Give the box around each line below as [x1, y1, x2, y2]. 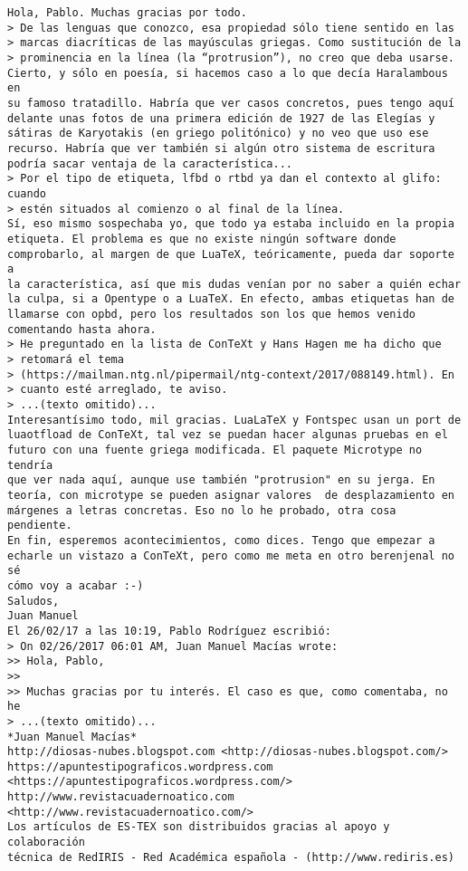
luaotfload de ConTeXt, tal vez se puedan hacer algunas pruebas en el [7, 428, 448, 442]
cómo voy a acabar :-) [7, 579, 144, 592]
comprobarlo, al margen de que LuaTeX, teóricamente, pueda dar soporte [7, 247, 454, 261]
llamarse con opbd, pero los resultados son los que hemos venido [7, 308, 416, 321]
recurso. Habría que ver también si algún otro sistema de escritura [7, 141, 435, 155]
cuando [7, 187, 46, 200]
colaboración [7, 836, 85, 849]
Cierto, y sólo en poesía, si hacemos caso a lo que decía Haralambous [7, 66, 448, 80]
